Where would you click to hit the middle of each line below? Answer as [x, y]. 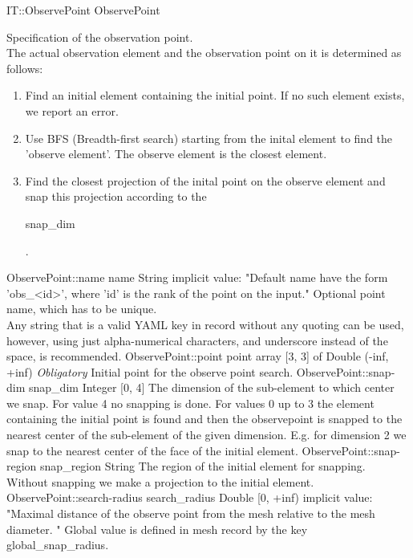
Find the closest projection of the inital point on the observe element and [205, 180]
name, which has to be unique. [82, 309]
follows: [25, 68]
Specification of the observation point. [100, 37]
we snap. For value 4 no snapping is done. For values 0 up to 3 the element [190, 403]
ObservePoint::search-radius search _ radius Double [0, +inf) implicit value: [190, 497]
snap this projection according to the [116, 196]
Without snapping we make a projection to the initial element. [160, 481]
